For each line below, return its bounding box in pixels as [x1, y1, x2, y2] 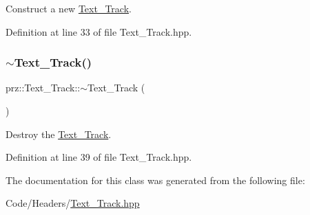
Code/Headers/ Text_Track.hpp [6, 196, 140, 210]
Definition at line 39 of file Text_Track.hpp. [6, 150, 192, 164]
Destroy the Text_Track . [6, 126, 112, 141]
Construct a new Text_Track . [6, 1, 132, 15]
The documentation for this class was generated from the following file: [6, 172, 305, 187]
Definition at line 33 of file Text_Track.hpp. [6, 24, 192, 38]
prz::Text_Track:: [6, 80, 81, 95]
